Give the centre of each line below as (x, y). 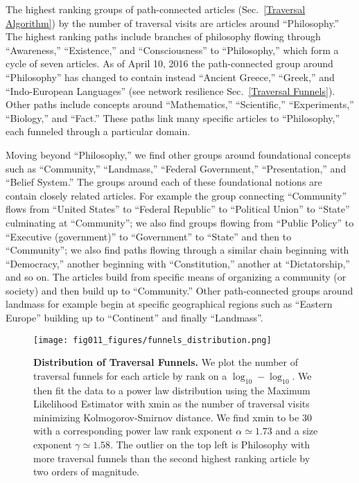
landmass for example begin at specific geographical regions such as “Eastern (169, 304)
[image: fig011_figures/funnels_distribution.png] (152, 340)
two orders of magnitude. (86, 472)
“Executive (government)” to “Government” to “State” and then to (149, 236)
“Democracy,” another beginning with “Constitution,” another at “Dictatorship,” (178, 263)
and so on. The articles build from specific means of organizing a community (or (176, 277)
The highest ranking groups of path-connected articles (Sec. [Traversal (156, 9)
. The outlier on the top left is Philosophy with (210, 445)
